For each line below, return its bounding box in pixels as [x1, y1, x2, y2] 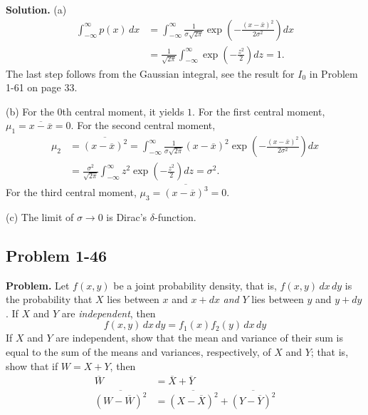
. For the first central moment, [192, 103, 325, 118]
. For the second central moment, [70, 118, 216, 133]
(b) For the [6, 103, 54, 118]
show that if [6, 358, 58, 373]
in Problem [309, 66, 358, 81]
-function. [154, 209, 196, 224]
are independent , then [61, 305, 156, 320]
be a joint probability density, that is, [113, 277, 277, 292]
